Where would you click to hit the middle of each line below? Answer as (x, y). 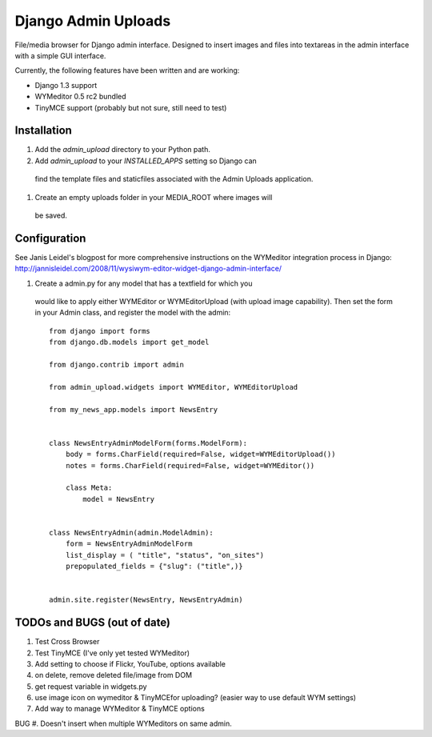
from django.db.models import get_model (129, 342)
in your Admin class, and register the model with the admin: (133, 313)
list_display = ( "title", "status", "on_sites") (164, 555)
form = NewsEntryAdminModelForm (129, 544)
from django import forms (100, 331)
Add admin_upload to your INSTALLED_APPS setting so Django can (146, 161)
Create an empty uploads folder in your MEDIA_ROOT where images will (154, 197)
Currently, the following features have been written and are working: (127, 70)
